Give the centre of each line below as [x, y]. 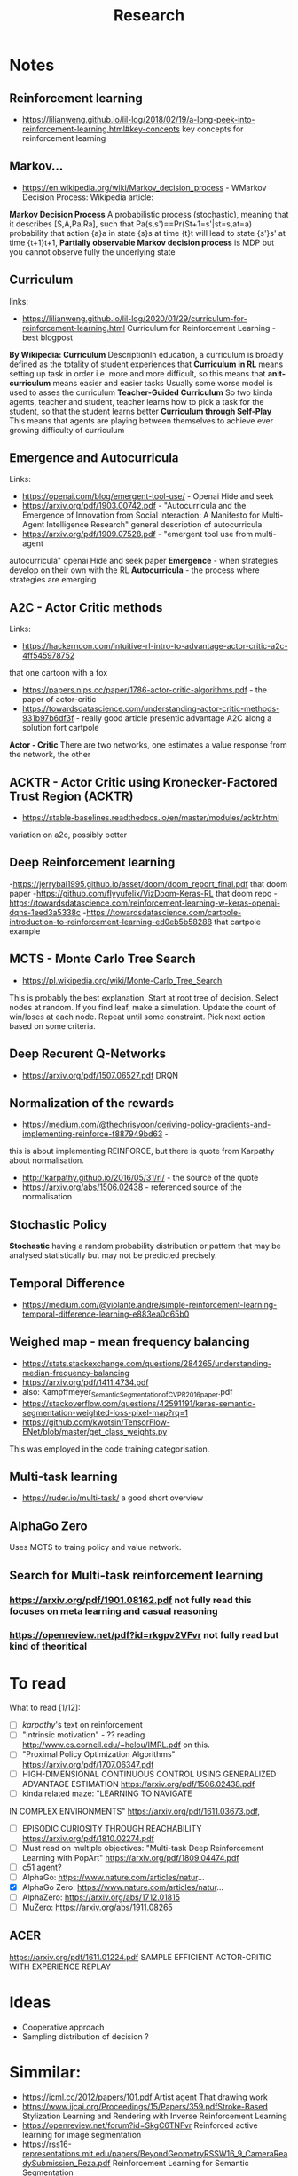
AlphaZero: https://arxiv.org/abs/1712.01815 [101, 1897]
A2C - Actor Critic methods [86, 608]
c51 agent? [42, 1867]
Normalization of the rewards [92, 1103]
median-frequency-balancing [76, 1373]
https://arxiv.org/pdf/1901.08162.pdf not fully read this [130, 1601]
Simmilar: [45, 2073]
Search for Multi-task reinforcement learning [136, 1575]
